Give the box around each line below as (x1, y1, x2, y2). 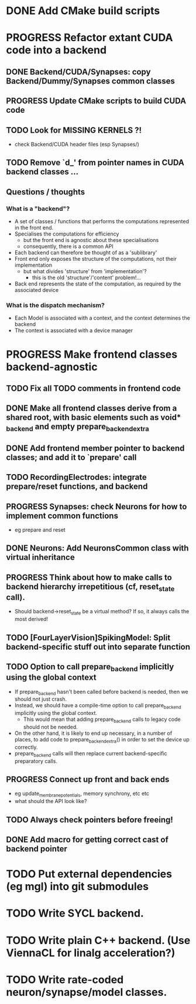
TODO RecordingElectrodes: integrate (6, 472, 147, 482)
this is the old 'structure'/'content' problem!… (32, 274, 142, 281)
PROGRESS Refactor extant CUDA (6, 31, 173, 45)
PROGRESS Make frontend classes (6, 348, 177, 361)
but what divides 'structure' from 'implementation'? (23, 268, 147, 275)
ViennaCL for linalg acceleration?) (6, 946, 176, 959)
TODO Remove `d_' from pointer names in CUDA (6, 157, 184, 168)
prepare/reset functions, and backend (6, 482, 148, 492)
